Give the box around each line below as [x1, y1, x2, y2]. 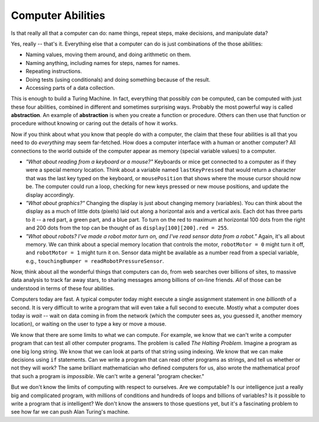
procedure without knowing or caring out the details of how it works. [11, 120, 178, 127]
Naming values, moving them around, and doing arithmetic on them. [25, 51, 191, 59]
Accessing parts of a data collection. [25, 84, 115, 91]
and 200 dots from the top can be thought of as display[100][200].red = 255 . [25, 225, 229, 232]
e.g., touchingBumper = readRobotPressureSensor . [25, 257, 164, 264]
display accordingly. [25, 191, 75, 198]
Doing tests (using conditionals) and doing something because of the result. [25, 76, 211, 83]
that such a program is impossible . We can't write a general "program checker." [11, 372, 204, 379]
